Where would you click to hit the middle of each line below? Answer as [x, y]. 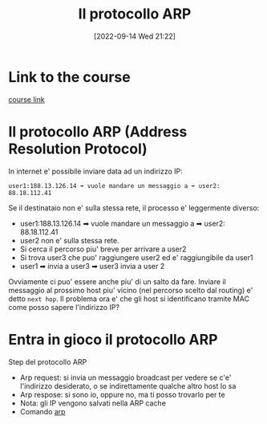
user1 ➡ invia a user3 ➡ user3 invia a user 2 [92, 266]
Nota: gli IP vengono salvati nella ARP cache [93, 403]
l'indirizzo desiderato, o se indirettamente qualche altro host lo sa [128, 385]
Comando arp [42, 411]
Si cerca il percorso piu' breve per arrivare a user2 [103, 249]
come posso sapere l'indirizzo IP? [64, 307]
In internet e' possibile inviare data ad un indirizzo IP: [95, 171]
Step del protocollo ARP [48, 361]
